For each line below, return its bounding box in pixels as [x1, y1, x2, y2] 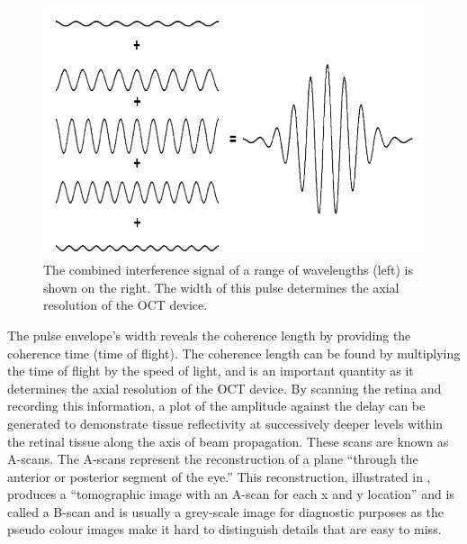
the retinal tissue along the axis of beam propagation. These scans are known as [7, 431, 449, 450]
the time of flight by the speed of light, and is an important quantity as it [7, 361, 414, 380]
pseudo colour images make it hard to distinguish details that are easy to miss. [7, 520, 442, 539]
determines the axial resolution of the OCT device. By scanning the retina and [7, 378, 442, 397]
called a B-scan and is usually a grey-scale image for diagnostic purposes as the [7, 502, 445, 521]
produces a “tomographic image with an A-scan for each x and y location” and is [7, 485, 454, 503]
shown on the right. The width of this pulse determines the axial [43, 277, 400, 296]
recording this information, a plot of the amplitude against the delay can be [7, 396, 426, 415]
